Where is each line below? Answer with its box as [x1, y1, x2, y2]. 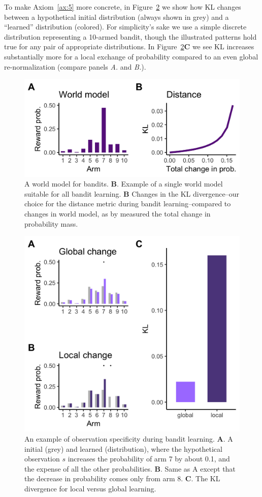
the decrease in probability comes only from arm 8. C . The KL [24, 473, 220, 484]
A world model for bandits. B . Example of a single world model [24, 178, 223, 189]
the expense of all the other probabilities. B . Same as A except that [24, 463, 236, 474]
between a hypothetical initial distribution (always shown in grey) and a [4, 11, 229, 22]
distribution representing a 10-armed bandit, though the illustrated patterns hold [4, 31, 257, 42]
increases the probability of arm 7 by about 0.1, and [68, 453, 230, 464]
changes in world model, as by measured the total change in [24, 208, 211, 219]
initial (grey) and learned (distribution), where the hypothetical [24, 443, 222, 454]
